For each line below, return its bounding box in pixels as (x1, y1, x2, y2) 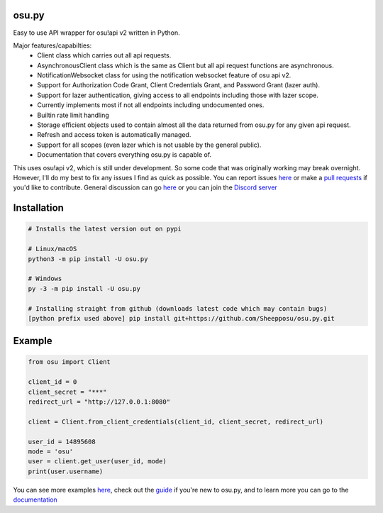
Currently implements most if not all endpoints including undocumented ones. (37, 101, 265, 109)
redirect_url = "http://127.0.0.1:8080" (28, 398, 170, 406)
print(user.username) (28, 467, 104, 475)
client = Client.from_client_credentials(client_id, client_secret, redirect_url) (28, 417, 324, 426)
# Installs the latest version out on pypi (28, 225, 182, 233)
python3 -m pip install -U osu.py (28, 255, 148, 263)
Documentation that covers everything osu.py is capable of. (37, 150, 212, 159)
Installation (13, 202, 64, 214)
